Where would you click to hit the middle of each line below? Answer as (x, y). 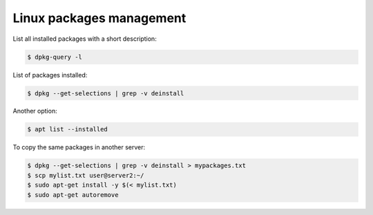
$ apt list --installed (68, 129)
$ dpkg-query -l (55, 57)
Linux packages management (99, 18)
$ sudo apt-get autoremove (73, 195)
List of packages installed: (50, 75)
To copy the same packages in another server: (79, 147)
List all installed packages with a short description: (85, 39)
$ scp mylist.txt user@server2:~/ (86, 175)
